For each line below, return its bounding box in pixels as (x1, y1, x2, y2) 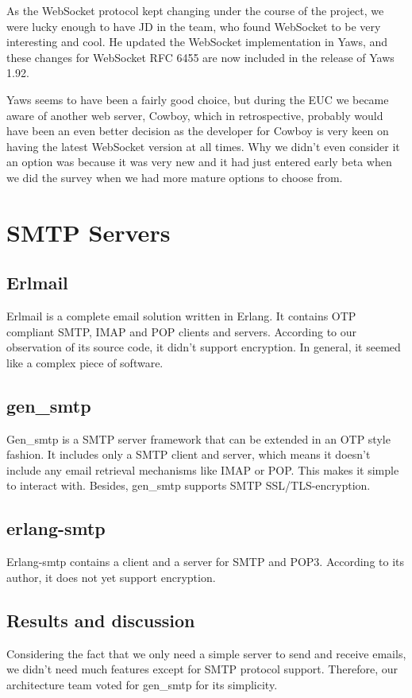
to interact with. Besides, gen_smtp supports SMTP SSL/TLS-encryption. (6, 477, 371, 494)
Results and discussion (6, 607, 195, 632)
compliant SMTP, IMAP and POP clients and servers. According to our (6, 323, 357, 339)
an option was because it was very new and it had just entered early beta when (6, 153, 392, 170)
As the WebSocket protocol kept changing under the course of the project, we (6, 2, 384, 18)
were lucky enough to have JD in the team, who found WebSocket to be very (6, 17, 381, 34)
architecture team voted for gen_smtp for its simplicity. (6, 676, 278, 692)
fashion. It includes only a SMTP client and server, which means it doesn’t (6, 446, 371, 463)
